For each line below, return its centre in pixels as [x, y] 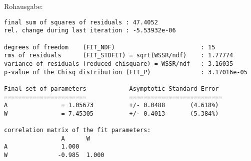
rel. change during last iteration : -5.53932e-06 [90, 31]
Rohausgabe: [23, 6]
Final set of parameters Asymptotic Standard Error [111, 88]
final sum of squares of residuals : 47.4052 [81, 22]
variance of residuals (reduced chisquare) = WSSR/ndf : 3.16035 [119, 64]
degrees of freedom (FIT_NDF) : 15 [110, 47]
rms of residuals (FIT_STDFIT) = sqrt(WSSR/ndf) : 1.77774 [119, 56]
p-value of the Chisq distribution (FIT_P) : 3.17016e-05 [126, 72]
